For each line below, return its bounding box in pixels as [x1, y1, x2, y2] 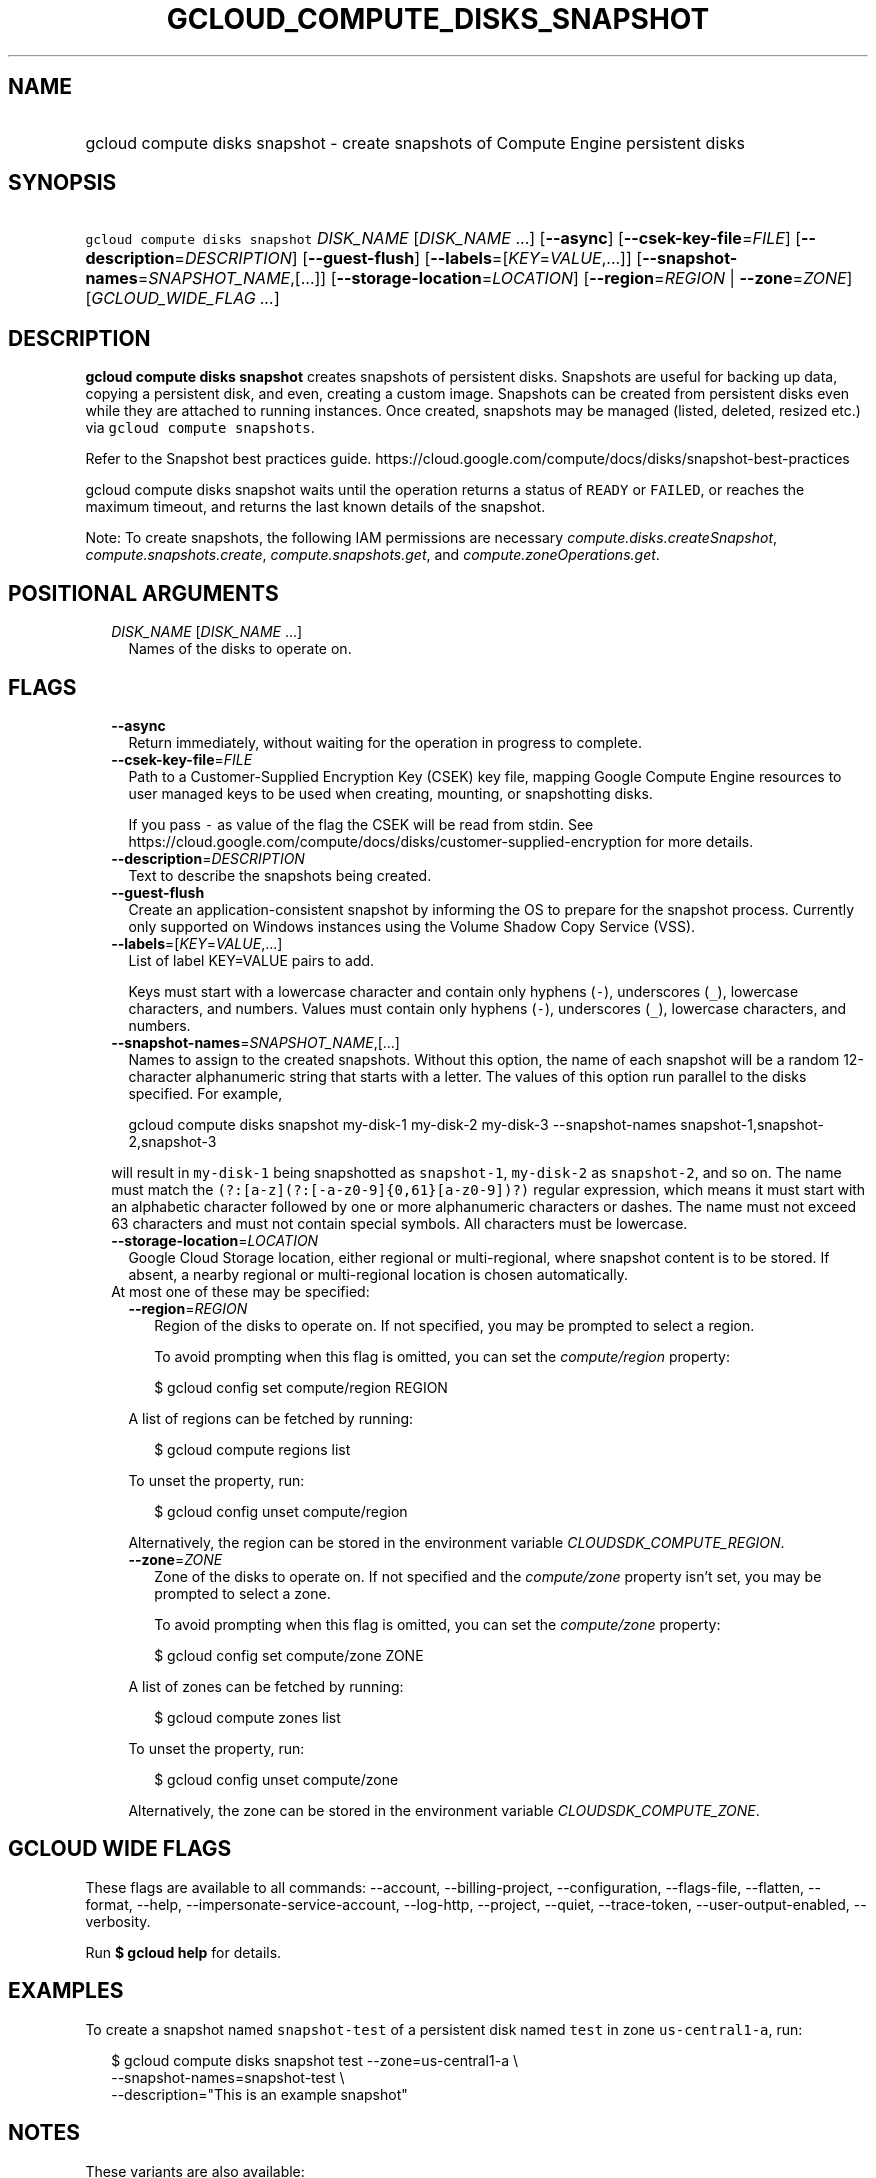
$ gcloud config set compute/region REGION [154, 1378, 448, 1396]
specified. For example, [128, 1084, 283, 1102]
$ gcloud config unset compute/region [154, 1502, 408, 1520]
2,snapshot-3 [128, 1132, 217, 1150]
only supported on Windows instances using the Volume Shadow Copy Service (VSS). [128, 917, 696, 935]
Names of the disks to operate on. [128, 640, 352, 658]
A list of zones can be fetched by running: [128, 1677, 404, 1695]
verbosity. [85, 1912, 151, 1930]
